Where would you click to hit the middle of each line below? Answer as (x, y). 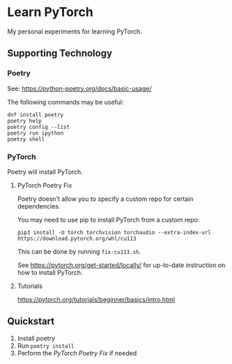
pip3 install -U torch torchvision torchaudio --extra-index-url (114, 232)
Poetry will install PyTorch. (45, 172)
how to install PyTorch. (50, 272)
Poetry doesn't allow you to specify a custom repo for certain (105, 199)
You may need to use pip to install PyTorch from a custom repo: (108, 220)
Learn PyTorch (51, 12)
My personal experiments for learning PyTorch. (75, 31)
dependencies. (39, 206)
